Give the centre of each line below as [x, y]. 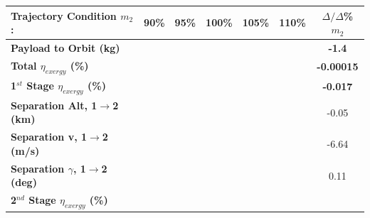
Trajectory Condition [64, 15]
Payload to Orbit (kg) [65, 47]
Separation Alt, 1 [54, 105]
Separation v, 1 [49, 137]
